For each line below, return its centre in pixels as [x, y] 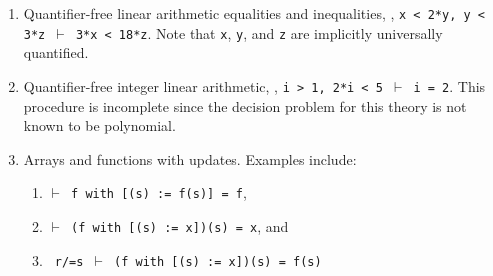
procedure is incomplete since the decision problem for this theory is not [245, 105]
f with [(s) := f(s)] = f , [159, 192]
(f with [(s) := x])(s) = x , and [180, 226]
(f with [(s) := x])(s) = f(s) [218, 261]
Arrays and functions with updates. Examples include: [190, 158]
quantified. [56, 52]
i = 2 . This [449, 85]
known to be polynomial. [99, 125]
